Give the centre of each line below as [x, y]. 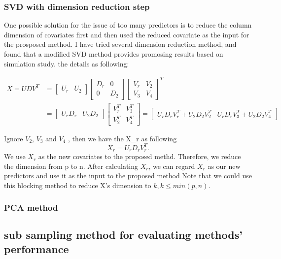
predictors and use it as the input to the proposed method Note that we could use [128, 176]
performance [36, 249]
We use [15, 156]
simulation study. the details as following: [67, 63]
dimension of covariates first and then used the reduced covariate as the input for [127, 34]
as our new [224, 166]
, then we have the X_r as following [122, 138]
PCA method [31, 207]
